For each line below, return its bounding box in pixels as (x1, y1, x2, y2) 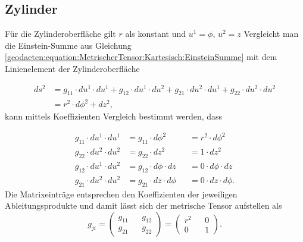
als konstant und (125, 27, 186, 40)
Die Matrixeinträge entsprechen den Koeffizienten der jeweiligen (5, 187, 238, 200)
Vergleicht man (243, 27, 299, 40)
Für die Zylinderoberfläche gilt (5, 27, 116, 40)
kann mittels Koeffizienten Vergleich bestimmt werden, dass (5, 110, 223, 122)
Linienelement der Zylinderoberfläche (5, 62, 140, 74)
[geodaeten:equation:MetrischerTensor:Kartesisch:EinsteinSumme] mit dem (5, 51, 277, 63)
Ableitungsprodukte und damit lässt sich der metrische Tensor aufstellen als (5, 199, 282, 212)
